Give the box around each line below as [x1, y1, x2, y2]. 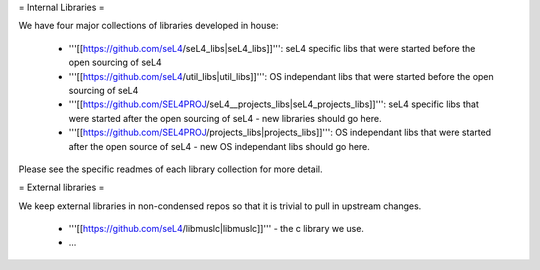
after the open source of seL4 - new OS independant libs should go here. [68, 140, 370, 152]
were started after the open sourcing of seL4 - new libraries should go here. [68, 112, 382, 124]
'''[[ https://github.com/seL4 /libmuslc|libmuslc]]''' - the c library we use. [68, 223, 365, 235]
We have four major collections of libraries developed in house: [18, 20, 279, 32]
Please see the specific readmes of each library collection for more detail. [18, 163, 323, 175]
